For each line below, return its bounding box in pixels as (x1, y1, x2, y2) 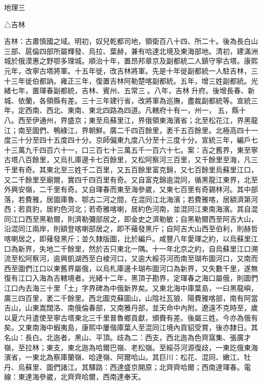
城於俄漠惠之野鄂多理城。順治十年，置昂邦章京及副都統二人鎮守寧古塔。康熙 (4, 55, 258, 66)
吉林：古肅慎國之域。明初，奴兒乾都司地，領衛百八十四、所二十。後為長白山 (4, 36, 258, 46)
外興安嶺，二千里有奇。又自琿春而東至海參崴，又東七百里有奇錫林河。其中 (4, 184, 251, 195)
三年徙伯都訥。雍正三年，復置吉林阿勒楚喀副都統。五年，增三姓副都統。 (11, 75, 251, 86)
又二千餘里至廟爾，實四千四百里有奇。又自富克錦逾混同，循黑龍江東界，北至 (4, 174, 258, 184)
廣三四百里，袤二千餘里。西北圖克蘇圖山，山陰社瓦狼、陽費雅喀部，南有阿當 (4, 292, 258, 303)
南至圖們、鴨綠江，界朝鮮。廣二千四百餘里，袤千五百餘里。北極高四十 (18, 124, 251, 135)
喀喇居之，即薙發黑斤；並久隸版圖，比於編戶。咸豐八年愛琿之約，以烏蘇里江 (4, 233, 258, 244)
